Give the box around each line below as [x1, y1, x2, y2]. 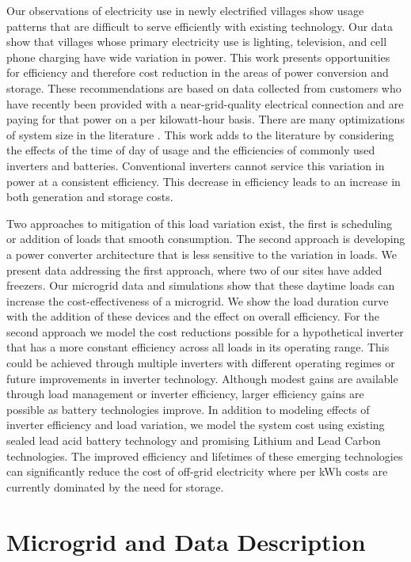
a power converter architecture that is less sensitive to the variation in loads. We [6, 245, 397, 262]
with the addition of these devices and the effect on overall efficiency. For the [6, 308, 379, 325]
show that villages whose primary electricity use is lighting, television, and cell [6, 33, 387, 50]
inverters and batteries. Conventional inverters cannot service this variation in [6, 157, 385, 173]
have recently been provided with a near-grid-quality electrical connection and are [6, 95, 404, 112]
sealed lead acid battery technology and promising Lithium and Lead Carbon [6, 432, 381, 449]
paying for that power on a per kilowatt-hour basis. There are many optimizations [6, 111, 405, 127]
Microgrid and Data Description [6, 525, 366, 557]
